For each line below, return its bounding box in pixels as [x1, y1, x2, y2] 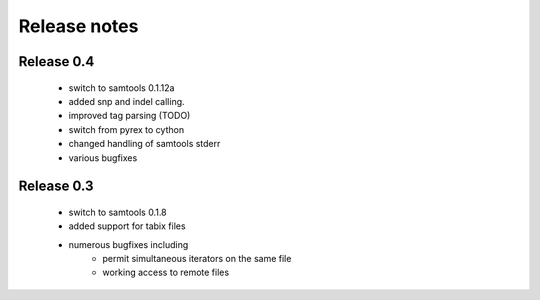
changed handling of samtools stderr [68, 138, 221, 150]
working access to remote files [102, 266, 230, 279]
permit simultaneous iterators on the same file [102, 253, 292, 265]
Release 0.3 [18, 178, 94, 195]
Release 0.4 [18, 53, 95, 70]
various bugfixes [68, 151, 138, 164]
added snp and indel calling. [68, 95, 185, 107]
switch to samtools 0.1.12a [68, 81, 175, 94]
